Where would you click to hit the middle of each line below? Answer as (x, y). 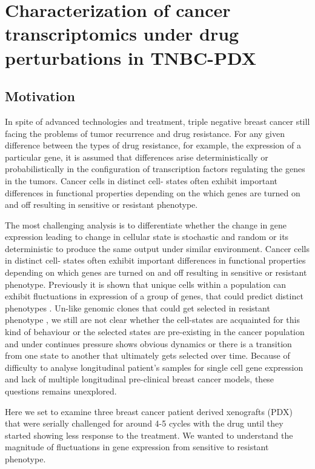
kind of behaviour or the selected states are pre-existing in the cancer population (155, 332)
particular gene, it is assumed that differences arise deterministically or (137, 157)
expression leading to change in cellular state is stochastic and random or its (147, 237)
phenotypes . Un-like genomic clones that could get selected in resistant (138, 308)
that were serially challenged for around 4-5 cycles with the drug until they (144, 423)
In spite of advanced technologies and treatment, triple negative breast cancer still (157, 121)
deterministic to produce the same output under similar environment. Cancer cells (157, 248)
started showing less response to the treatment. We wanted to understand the (149, 435)
